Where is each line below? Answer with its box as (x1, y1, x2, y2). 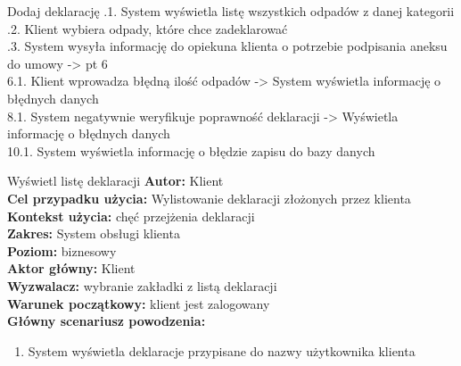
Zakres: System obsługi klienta (7, 224, 180, 243)
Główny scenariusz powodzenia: (7, 312, 206, 330)
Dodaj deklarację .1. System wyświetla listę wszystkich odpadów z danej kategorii (7, 2, 455, 20)
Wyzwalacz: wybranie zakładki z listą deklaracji (7, 276, 277, 295)
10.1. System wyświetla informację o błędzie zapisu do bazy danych (7, 141, 375, 160)
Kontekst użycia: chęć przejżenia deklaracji (7, 206, 255, 225)
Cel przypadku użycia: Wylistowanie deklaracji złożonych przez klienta (7, 188, 411, 207)
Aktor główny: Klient (7, 259, 136, 278)
